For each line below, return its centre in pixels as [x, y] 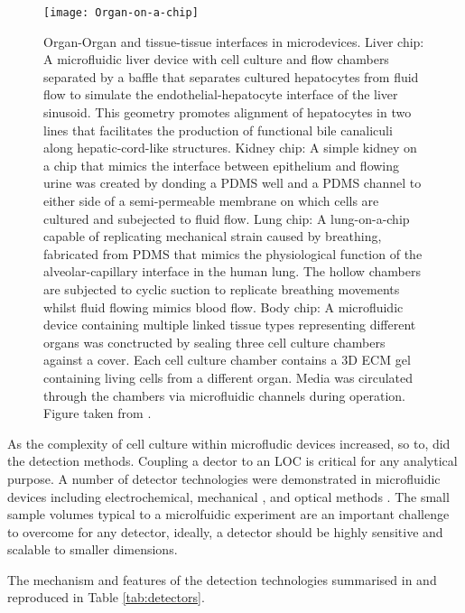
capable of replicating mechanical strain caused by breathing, [213, 236]
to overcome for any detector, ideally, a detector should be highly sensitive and [225, 531]
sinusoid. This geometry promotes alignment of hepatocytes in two [228, 112]
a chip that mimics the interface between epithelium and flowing [222, 165]
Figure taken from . [98, 413]
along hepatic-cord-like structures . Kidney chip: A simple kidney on [230, 148]
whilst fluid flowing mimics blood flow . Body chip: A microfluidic [223, 306]
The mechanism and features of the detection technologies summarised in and [222, 579]
